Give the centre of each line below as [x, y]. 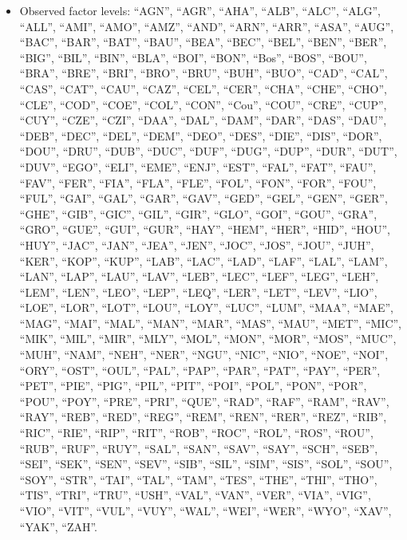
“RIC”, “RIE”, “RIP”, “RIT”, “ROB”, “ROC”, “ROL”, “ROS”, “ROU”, [196, 433]
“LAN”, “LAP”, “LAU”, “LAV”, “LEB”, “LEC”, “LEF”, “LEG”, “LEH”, [199, 276]
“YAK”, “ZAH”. [59, 526]
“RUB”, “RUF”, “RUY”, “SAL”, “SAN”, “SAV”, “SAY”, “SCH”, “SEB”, [199, 448]
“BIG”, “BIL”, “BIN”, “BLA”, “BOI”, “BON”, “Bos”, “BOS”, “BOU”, [193, 57]
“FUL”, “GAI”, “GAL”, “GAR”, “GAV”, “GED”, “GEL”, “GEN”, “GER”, [203, 198]
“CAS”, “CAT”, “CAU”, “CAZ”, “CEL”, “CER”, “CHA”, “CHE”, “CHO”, [203, 88]
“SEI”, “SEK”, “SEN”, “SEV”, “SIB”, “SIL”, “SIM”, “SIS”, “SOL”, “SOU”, [206, 464]
